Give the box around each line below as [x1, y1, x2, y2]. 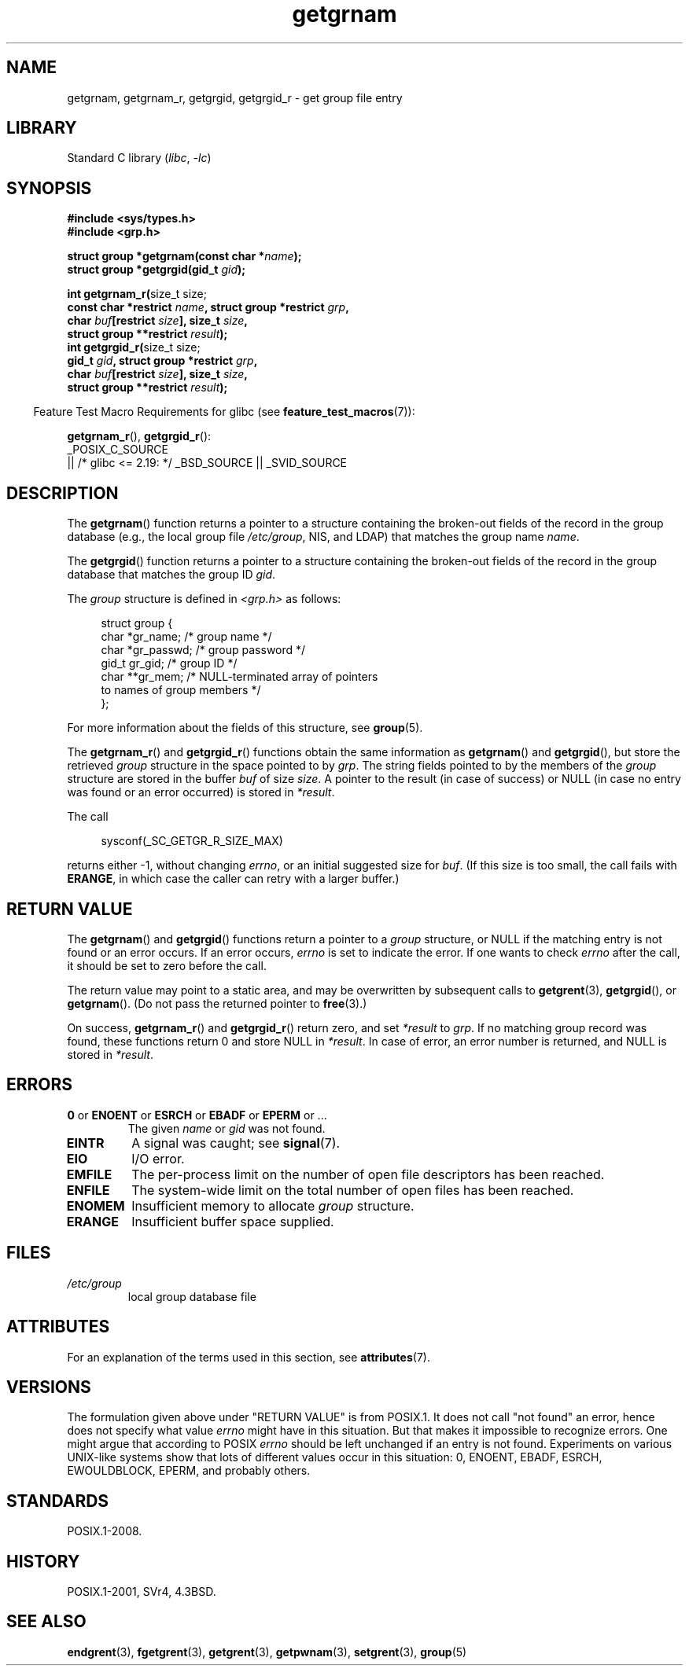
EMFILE [66, 1166, 112, 1182]
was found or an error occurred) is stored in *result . [67, 785, 335, 799]
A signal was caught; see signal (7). [131, 1134, 341, 1151]
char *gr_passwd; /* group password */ [101, 643, 306, 657]
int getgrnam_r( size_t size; [67, 287, 207, 301]
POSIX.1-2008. [67, 1524, 142, 1538]
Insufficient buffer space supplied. [131, 1213, 334, 1229]
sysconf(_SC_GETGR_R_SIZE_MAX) [101, 834, 283, 848]
